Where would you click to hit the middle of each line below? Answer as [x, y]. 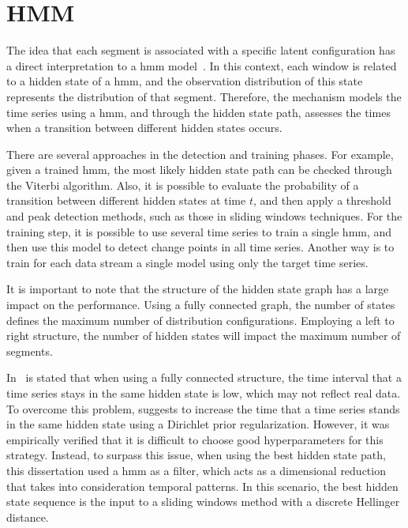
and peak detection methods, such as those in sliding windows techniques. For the [204, 216]
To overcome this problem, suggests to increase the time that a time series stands [203, 408]
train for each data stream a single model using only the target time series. [187, 262]
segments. [30, 351]
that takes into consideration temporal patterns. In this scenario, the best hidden [202, 486]
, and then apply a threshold [322, 200]
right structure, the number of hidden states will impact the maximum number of [204, 336]
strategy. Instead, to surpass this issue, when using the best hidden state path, [196, 455]
